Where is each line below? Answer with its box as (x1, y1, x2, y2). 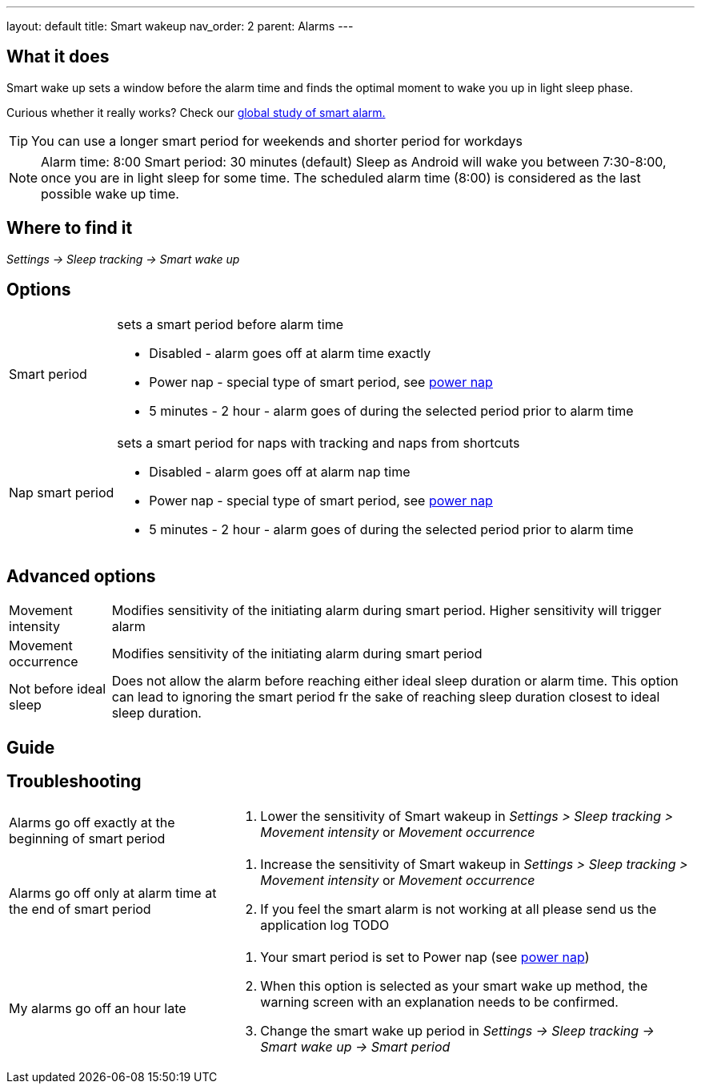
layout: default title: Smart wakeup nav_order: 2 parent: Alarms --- (6, 19, 354, 33)
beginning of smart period (9, 830, 166, 847)
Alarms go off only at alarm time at (9, 884, 217, 901)
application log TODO (260, 916, 390, 933)
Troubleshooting (6, 771, 142, 792)
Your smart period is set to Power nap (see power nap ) (260, 948, 590, 965)
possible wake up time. (41, 185, 179, 202)
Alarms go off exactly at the (9, 814, 175, 831)
